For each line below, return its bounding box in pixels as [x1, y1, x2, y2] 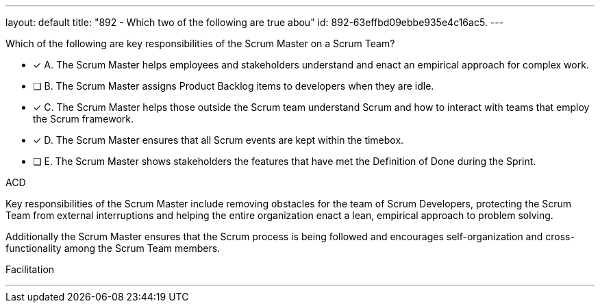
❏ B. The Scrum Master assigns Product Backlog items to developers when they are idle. [33, 80, 434, 92]
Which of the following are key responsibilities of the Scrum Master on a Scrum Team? [5, 38, 395, 49]
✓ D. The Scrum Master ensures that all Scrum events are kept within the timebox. [33, 134, 404, 146]
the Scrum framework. [33, 113, 134, 125]
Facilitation [5, 264, 55, 275]
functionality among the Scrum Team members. [5, 242, 221, 254]
